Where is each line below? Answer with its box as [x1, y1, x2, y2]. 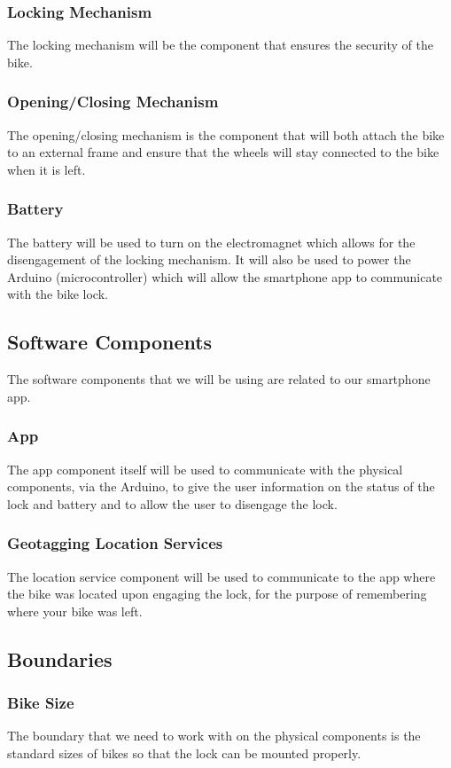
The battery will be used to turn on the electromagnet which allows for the [7, 232, 416, 251]
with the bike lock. [7, 285, 108, 303]
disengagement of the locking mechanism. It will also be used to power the [7, 250, 411, 269]
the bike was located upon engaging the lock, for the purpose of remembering [7, 584, 427, 603]
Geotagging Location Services [7, 532, 223, 554]
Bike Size [7, 692, 74, 714]
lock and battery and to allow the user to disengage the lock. [7, 494, 338, 513]
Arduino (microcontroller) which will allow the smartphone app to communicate [7, 267, 443, 286]
